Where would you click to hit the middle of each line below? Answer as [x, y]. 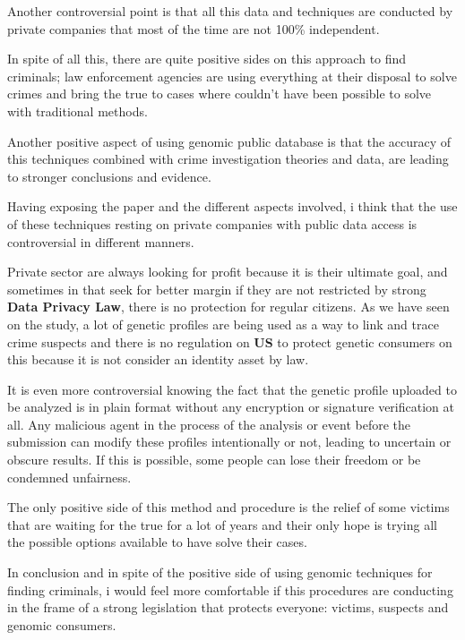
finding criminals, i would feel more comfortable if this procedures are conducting [230, 589]
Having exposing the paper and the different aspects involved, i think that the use [232, 206]
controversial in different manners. [101, 241]
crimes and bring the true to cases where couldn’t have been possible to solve [220, 94]
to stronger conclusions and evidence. [109, 176]
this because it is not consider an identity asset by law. [158, 359]
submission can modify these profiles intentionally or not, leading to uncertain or [229, 442]
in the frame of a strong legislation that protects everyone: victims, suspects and [228, 607]
